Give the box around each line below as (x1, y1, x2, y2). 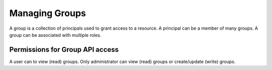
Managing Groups (9, 8, 86, 19)
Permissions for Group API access (9, 45, 119, 54)
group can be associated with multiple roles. (9, 32, 102, 38)
